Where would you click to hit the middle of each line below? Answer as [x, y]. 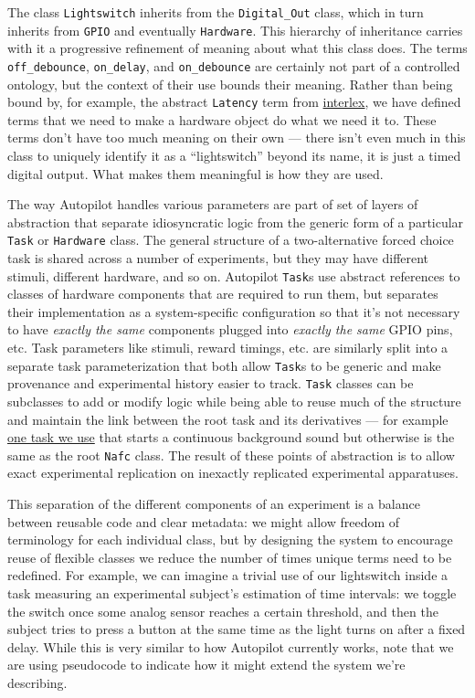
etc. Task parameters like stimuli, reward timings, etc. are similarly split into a [228, 348]
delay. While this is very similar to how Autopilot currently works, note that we [231, 646]
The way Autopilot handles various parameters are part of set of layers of [213, 204]
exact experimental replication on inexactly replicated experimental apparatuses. [233, 473]
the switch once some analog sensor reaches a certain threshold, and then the [223, 611]
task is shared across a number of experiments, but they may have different [218, 258]
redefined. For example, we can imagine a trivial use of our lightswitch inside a [228, 575]
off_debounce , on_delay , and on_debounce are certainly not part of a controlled [234, 65]
